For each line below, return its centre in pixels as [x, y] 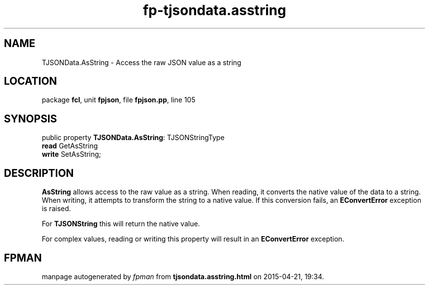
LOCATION [31, 81]
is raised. [56, 209]
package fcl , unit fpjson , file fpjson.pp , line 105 [119, 100]
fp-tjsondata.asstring [214, 10]
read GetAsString [70, 146]
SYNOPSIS [31, 119]
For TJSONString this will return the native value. [121, 224]
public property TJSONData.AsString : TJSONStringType [133, 138]
